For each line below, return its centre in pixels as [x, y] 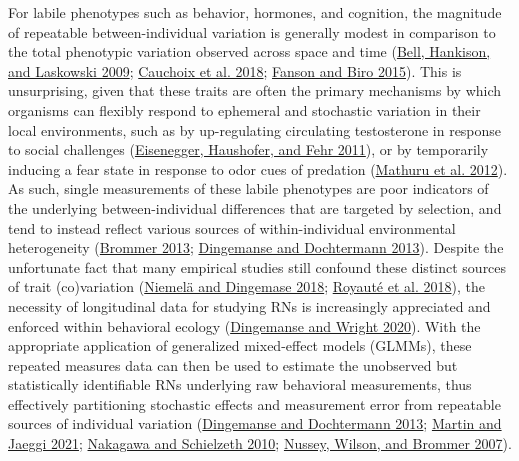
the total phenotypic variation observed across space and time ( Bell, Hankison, [249, 51]
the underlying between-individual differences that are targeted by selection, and [255, 207]
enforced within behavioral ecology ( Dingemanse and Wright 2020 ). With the [244, 325]
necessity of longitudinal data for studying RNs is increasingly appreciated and [249, 305]
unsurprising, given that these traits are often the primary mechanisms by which [255, 90]
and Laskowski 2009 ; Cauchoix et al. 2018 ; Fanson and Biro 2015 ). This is [235, 70]
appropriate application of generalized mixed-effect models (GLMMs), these [240, 345]
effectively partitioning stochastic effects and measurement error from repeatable [254, 403]
